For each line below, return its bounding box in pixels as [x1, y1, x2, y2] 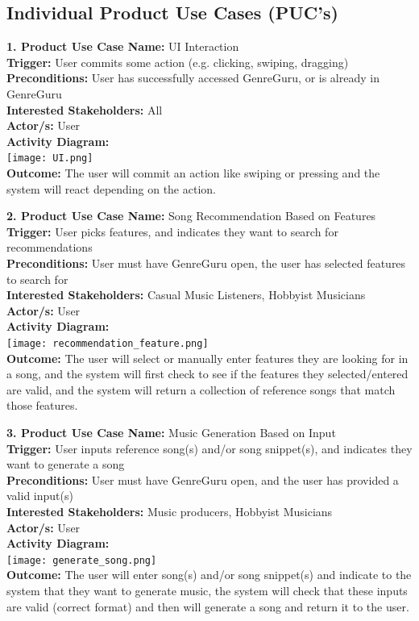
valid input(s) [6, 487, 73, 504]
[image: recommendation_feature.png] [6, 337, 209, 349]
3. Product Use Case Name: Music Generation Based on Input [6, 423, 336, 440]
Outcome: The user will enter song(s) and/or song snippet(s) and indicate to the [6, 566, 412, 583]
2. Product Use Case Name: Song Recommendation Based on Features [6, 207, 376, 224]
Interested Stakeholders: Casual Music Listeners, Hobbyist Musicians [6, 286, 366, 303]
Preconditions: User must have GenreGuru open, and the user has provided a [6, 471, 399, 488]
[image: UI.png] [6, 152, 93, 165]
